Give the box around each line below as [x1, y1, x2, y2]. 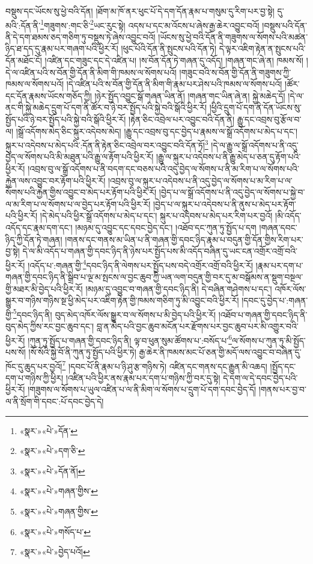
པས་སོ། [5, 345, 26, 358]
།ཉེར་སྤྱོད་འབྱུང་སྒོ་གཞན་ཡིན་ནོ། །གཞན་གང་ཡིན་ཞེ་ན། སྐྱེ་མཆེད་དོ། [94, 89, 285, 102]
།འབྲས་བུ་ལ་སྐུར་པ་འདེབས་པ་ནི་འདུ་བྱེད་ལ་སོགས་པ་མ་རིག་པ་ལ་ [108, 174, 293, 186]
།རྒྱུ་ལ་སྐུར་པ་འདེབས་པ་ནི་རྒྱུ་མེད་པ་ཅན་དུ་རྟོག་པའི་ [156, 150, 301, 163]
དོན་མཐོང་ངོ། [5, 54, 42, 67]
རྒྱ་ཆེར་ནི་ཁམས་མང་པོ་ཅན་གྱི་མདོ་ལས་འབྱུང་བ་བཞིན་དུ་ [139, 345, 302, 358]
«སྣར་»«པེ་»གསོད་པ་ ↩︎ [19, 525, 91, 538]
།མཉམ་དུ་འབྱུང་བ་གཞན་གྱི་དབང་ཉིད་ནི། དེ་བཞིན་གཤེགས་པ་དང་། [85, 282, 272, 295]
